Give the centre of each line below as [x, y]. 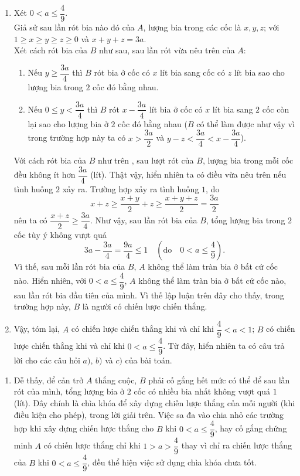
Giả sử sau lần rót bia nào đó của [74, 27]
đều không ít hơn [45, 174]
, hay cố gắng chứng [251, 428]
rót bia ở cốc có [122, 72]
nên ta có [30, 220]
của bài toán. [149, 360]
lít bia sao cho [259, 72]
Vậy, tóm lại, [37, 329]
